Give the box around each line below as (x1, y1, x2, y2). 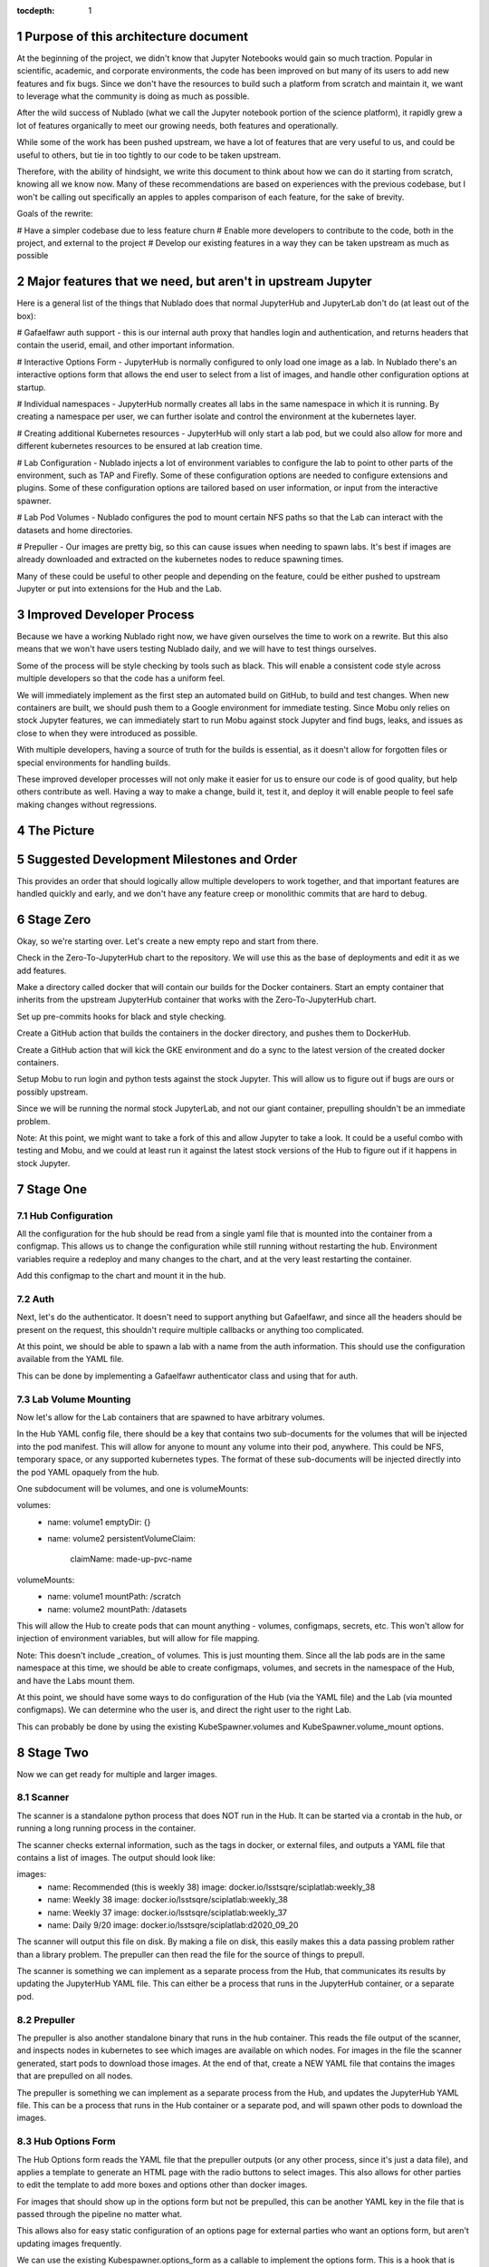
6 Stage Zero (16, 911, 91, 927)
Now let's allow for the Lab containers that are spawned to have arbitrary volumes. (16, 1411, 325, 1423)
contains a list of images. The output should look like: (16, 1852, 216, 1863)
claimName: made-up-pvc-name (70, 1553, 193, 1564)
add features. (16, 965, 67, 976)
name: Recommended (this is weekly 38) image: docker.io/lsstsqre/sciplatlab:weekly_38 (47, 1882, 376, 1892)
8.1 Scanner (16, 1791, 70, 1804)
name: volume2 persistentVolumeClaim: (47, 1533, 197, 1544)
